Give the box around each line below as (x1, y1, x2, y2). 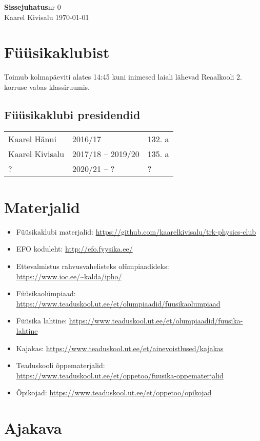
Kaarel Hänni (8, 132, 56, 145)
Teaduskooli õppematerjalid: (16, 360, 105, 371)
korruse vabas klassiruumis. (4, 81, 90, 92)
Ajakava (4, 417, 62, 438)
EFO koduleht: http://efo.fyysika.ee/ (16, 243, 133, 254)
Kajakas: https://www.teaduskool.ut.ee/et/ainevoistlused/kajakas (16, 342, 224, 353)
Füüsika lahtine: (16, 315, 67, 326)
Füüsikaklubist (4, 42, 110, 63)
